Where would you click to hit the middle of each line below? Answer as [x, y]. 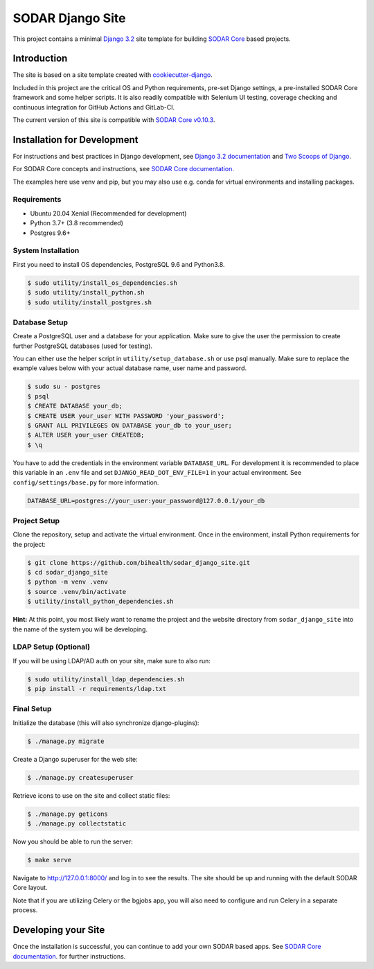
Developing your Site [59, 930]
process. [25, 910]
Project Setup [36, 521]
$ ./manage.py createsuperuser [81, 777]
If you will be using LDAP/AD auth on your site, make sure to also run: [112, 661]
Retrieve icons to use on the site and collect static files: [91, 795]
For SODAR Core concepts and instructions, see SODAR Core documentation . [124, 169]
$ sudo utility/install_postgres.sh [90, 302]
